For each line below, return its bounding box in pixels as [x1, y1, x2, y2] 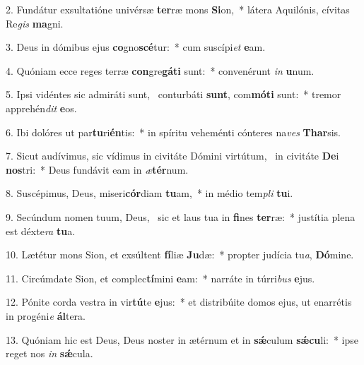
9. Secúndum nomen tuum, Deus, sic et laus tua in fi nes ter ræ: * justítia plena [6, 209, 356, 224]
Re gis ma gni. [6, 16, 64, 30]
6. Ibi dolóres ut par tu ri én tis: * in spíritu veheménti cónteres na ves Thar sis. [6, 124, 341, 139]
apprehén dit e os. [6, 100, 77, 115]
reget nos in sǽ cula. [6, 346, 93, 361]
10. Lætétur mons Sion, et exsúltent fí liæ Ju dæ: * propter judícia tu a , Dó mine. [6, 247, 354, 262]
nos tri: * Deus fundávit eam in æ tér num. [6, 162, 189, 176]
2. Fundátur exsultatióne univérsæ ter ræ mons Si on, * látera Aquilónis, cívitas [6, 2, 350, 16]
